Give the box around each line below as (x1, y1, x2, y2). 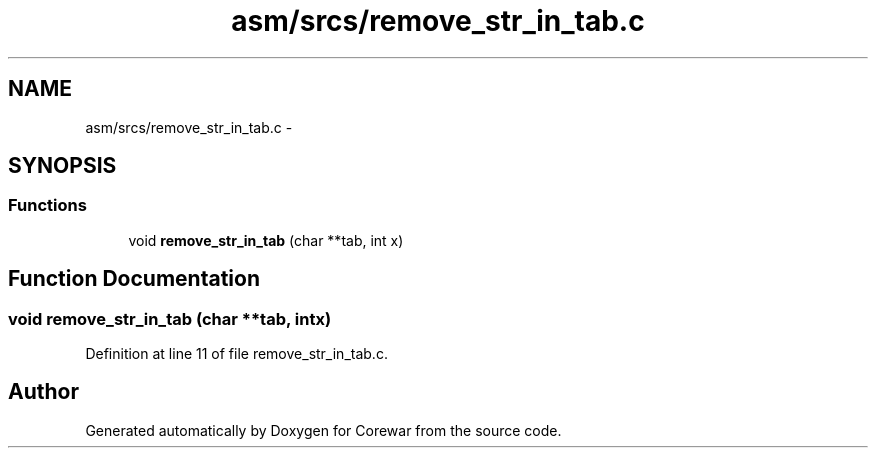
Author (8, 379, 79, 405)
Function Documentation (8, 266, 260, 292)
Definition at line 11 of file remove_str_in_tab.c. (85, 345, 388, 363)
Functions (8, 195, 87, 216)
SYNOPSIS (8, 153, 117, 179)
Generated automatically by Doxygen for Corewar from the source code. (85, 421, 562, 439)
